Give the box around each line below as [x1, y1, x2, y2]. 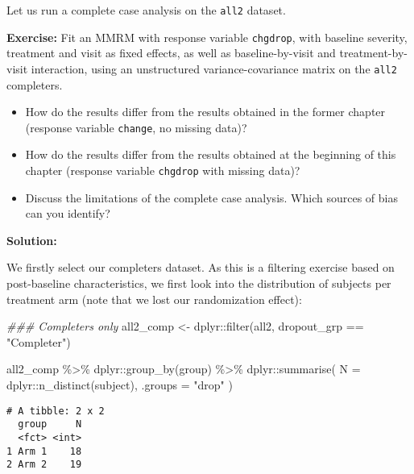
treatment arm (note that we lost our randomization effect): [6, 290, 302, 307]
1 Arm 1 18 [6, 445, 82, 457]
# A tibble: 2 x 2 [6, 405, 105, 417]
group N [18, 418, 82, 430]
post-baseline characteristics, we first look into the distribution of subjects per [6, 275, 391, 292]
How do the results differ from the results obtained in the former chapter [25, 103, 386, 120]
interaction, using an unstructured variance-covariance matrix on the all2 [31, 60, 397, 77]
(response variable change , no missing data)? [25, 118, 247, 135]
